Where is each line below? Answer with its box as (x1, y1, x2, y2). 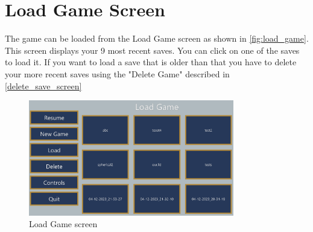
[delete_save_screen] (5, 79, 82, 92)
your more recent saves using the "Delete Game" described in (5, 67, 230, 80)
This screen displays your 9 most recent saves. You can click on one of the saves (5, 43, 300, 56)
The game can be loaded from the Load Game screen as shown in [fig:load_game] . (5, 32, 309, 45)
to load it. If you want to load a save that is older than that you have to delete (5, 56, 297, 68)
